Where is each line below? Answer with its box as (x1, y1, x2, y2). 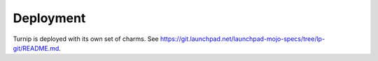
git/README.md (13, 44, 59, 52)
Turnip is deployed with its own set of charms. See (13, 35, 159, 43)
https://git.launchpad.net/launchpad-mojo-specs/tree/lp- (160, 35, 325, 43)
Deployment (13, 10, 86, 26)
